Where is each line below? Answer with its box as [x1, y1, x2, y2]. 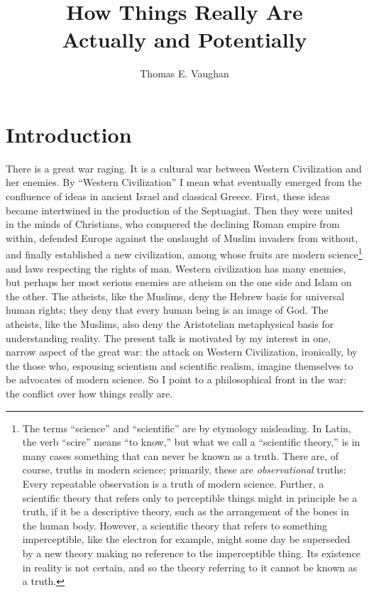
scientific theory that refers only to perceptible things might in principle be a [22, 490, 358, 505]
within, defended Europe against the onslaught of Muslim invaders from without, [6, 230, 358, 245]
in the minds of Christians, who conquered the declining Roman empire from [6, 216, 340, 231]
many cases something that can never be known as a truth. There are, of [22, 448, 339, 463]
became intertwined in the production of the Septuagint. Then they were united [6, 202, 353, 217]
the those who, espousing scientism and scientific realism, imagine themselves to [6, 358, 353, 373]
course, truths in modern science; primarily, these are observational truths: [22, 462, 346, 477]
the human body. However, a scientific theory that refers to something [22, 517, 328, 532]
